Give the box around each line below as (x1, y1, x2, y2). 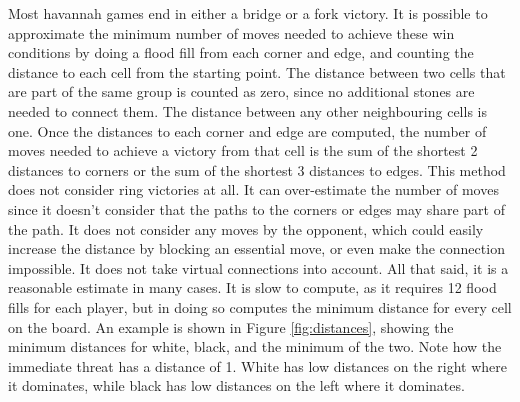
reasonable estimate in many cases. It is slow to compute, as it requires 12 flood (8, 277, 497, 298)
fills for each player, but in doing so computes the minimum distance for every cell (8, 296, 512, 317)
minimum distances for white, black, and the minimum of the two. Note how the (8, 336, 502, 357)
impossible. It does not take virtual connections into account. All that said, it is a (8, 257, 509, 278)
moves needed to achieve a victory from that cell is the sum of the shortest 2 (8, 140, 478, 161)
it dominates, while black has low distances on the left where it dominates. (8, 375, 465, 396)
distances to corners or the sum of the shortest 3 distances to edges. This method (8, 159, 506, 180)
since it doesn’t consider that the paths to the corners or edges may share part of (8, 198, 505, 219)
